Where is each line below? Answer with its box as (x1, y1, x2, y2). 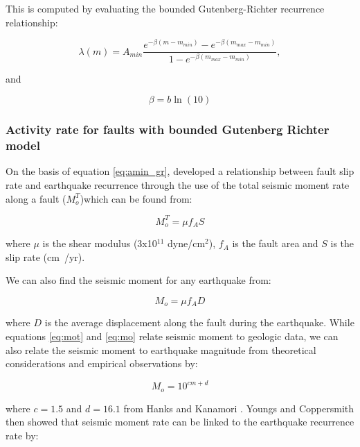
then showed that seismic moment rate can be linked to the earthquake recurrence (6, 414, 354, 429)
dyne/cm (168, 236, 206, 251)
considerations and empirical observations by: (6, 356, 198, 371)
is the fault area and (232, 236, 318, 251)
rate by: (6, 428, 39, 442)
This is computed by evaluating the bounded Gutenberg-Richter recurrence (6, 1, 325, 15)
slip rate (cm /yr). (6, 249, 85, 264)
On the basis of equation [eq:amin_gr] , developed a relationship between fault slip (6, 164, 354, 178)
